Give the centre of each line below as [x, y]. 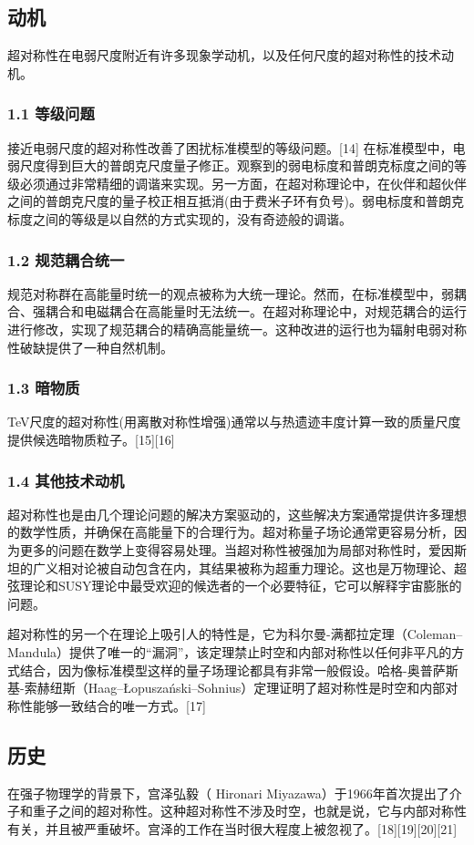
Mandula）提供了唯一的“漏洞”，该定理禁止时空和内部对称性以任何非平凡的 [230, 651]
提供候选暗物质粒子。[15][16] [91, 439]
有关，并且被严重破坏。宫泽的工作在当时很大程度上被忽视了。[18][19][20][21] [232, 828]
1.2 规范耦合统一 [66, 259]
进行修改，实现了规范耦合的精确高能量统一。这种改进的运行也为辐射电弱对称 [237, 329]
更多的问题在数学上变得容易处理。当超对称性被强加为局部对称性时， [224, 549]
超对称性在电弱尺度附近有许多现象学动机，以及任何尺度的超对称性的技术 [224, 55]
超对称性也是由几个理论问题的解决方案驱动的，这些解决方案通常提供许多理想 [237, 514]
